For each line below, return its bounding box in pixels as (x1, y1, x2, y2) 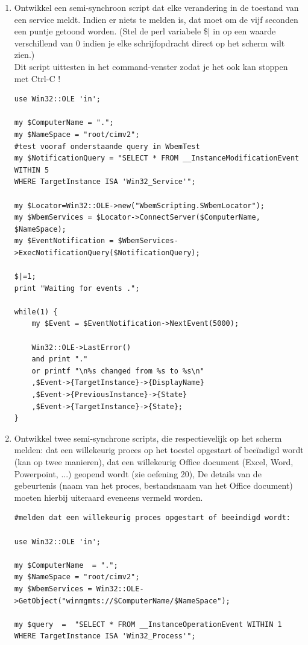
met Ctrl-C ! (14, 72, 61, 84)
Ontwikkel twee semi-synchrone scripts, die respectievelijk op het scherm (14, 431, 282, 444)
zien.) (14, 48, 35, 61)
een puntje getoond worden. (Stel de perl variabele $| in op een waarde (14, 25, 276, 37)
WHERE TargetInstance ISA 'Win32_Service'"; (14, 177, 196, 186)
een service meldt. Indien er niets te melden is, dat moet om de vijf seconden (14, 13, 298, 25)
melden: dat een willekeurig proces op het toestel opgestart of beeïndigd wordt (14, 443, 304, 456)
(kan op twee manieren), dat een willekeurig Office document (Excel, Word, (14, 455, 294, 468)
